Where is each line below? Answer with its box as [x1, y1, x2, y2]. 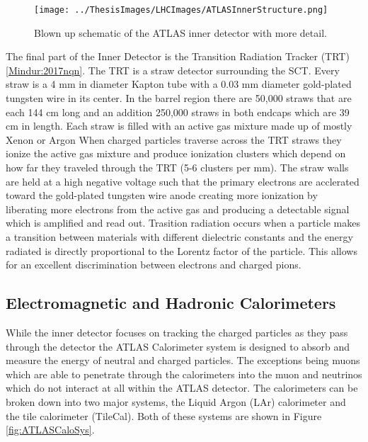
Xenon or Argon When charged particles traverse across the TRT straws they [6, 132, 342, 147]
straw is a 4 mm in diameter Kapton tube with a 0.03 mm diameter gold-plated [6, 76, 352, 91]
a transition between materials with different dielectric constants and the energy [6, 229, 353, 244]
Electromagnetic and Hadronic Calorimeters [6, 292, 336, 314]
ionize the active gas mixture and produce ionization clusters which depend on [6, 146, 346, 161]
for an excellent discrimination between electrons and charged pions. [6, 257, 301, 272]
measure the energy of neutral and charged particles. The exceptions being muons [6, 353, 360, 368]
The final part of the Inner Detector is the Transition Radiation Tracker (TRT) [6, 49, 350, 64]
